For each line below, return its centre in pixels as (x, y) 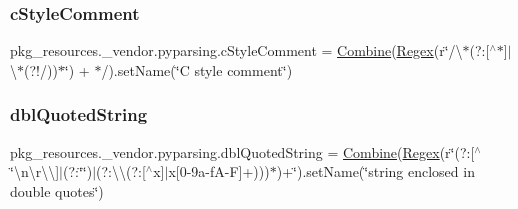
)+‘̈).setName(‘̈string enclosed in (375, 171)
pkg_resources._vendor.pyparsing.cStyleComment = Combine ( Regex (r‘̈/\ (236, 50)
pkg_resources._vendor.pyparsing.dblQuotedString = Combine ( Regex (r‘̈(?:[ (242, 151)
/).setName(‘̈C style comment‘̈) (197, 69)
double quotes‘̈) (57, 190)
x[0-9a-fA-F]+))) (219, 171)
